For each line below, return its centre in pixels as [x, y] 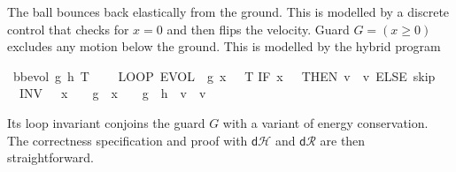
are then [343, 140]
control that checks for [68, 29]
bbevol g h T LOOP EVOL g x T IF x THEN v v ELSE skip [224, 75]
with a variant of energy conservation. [325, 122]
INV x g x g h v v [112, 93]
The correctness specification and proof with [128, 140]
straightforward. [50, 157]
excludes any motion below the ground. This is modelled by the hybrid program [224, 46]
